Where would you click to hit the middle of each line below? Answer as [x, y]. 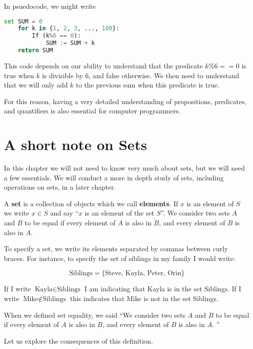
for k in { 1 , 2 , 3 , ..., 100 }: [69, 29]
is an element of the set [119, 213]
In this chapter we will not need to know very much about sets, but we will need [125, 168]
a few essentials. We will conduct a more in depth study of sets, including [114, 177]
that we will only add [36, 85]
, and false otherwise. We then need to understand [164, 75]
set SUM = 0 [23, 21]
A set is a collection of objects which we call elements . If [91, 203]
